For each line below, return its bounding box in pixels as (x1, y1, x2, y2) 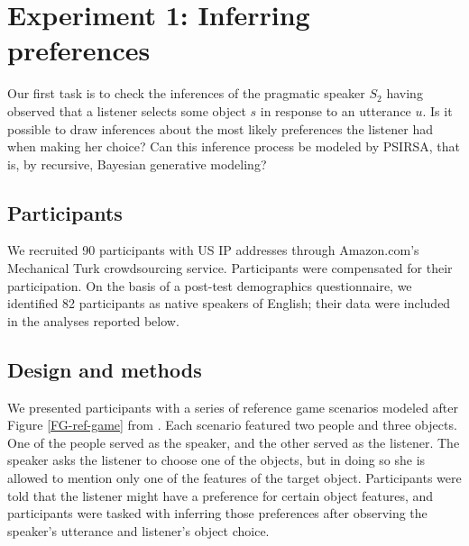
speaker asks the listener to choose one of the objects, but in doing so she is (7, 450, 426, 469)
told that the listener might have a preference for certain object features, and (7, 486, 434, 505)
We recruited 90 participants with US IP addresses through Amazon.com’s (7, 241, 419, 259)
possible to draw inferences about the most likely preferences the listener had (7, 119, 433, 138)
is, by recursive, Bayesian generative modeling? (7, 154, 267, 173)
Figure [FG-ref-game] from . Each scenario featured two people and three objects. (7, 415, 457, 434)
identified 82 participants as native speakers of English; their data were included (7, 294, 451, 313)
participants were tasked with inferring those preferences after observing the (7, 504, 428, 523)
